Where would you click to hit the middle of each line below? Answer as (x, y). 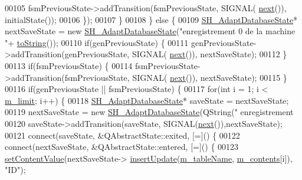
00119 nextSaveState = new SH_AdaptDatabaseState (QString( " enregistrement (149, 112)
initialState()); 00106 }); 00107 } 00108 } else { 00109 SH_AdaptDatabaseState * (151, 19)
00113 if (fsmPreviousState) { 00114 (69, 65)
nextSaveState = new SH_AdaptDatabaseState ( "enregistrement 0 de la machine (150, 31)
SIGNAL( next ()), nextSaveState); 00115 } (210, 77)
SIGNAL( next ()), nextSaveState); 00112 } (209, 54)
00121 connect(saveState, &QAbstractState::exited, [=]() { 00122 (122, 135)
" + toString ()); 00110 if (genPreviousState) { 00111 (97, 42)
